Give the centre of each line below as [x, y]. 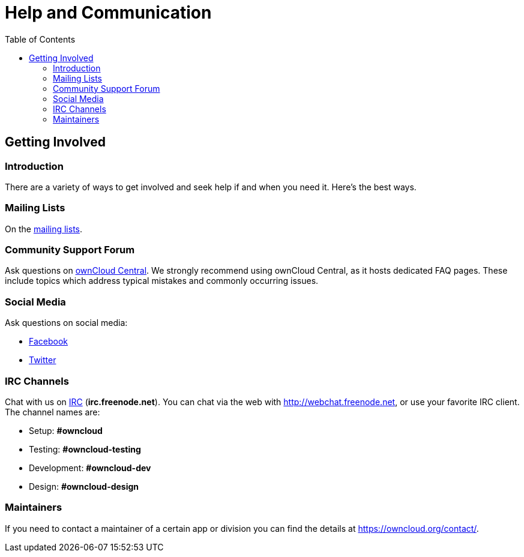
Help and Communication [108, 13]
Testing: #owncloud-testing [85, 449]
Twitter [43, 360]
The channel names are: [53, 412]
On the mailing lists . [44, 229]
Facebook [48, 342]
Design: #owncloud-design [84, 486]
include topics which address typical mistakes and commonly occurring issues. [162, 281]
